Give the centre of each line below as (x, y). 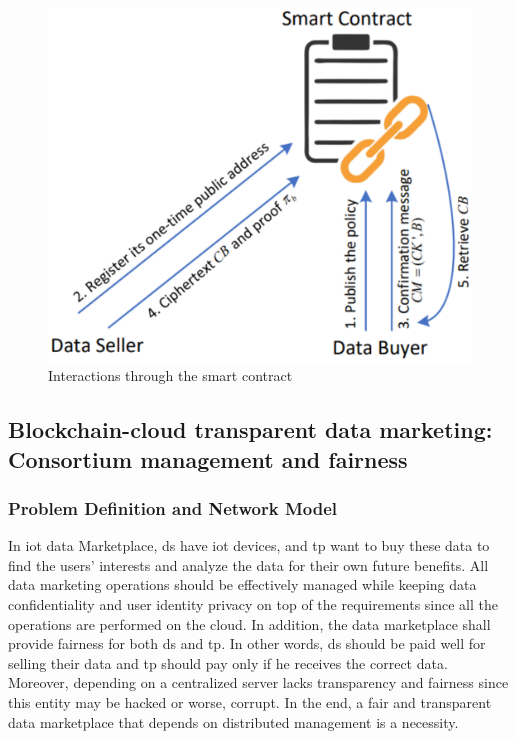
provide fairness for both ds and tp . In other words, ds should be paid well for (247, 643)
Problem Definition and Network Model (173, 507)
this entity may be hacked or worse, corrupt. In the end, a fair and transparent (250, 701)
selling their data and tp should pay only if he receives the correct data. (228, 662)
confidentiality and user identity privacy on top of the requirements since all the (253, 603)
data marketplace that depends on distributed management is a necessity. (233, 721)
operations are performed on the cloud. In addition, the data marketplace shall (249, 623)
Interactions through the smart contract (170, 375)
